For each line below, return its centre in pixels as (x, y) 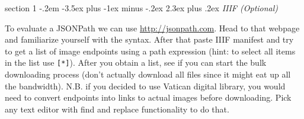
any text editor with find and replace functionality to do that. (117, 109)
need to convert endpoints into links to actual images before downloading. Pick (148, 97)
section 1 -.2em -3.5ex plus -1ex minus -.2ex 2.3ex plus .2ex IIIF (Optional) (142, 8)
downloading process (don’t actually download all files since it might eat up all (148, 74)
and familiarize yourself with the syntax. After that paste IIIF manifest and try (149, 39)
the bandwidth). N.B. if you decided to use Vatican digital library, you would (145, 86)
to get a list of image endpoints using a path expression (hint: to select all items (150, 51)
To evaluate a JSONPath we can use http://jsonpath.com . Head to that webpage (152, 28)
